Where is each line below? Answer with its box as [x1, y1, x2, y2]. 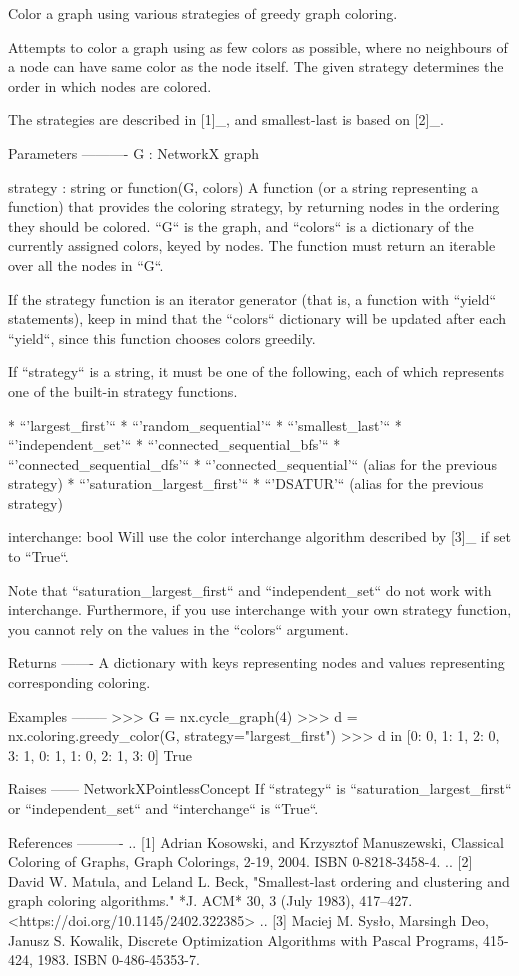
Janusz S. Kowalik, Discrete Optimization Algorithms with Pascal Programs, [8, 929, 479, 950]
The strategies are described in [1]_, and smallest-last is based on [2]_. [8, 109, 444, 130]
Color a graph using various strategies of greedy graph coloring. [8, 3, 398, 23]
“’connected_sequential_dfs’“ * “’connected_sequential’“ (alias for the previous [8, 453, 497, 474]
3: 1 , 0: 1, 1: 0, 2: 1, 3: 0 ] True [8, 744, 193, 765]
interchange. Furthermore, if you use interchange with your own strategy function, [8, 599, 512, 620]
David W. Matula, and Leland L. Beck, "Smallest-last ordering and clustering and [8, 870, 510, 891]
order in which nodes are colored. [8, 75, 212, 96]
